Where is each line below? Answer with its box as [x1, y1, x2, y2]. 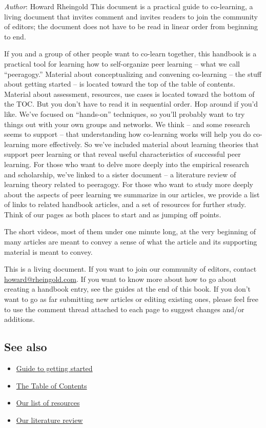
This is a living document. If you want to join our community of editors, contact [4, 263, 257, 274]
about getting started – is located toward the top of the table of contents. [4, 78, 235, 89]
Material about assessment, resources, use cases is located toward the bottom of [4, 88, 255, 99]
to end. [4, 31, 26, 42]
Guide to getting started [16, 363, 93, 374]
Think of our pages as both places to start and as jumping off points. [4, 209, 221, 219]
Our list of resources [16, 397, 80, 408]
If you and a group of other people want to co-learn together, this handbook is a [4, 48, 257, 59]
